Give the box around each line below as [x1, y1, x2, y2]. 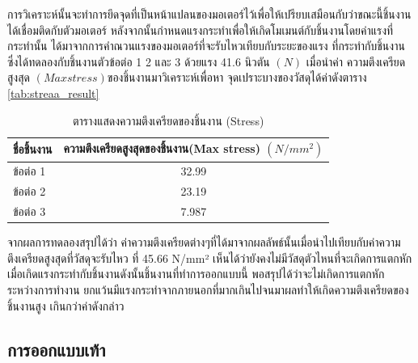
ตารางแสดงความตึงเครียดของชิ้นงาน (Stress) [72, 112, 264, 129]
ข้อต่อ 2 [13, 183, 46, 200]
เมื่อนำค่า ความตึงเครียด [306, 53, 406, 70]
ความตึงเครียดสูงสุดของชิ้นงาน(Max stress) [63, 140, 260, 157]
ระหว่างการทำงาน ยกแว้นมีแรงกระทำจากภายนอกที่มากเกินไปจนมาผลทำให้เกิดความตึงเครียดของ [7, 281, 409, 298]
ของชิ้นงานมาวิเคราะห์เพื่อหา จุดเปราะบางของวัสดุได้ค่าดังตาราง [107, 69, 367, 86]
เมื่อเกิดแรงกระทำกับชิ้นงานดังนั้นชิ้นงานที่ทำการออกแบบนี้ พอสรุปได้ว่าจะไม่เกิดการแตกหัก [7, 265, 385, 282]
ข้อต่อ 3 [13, 203, 46, 220]
